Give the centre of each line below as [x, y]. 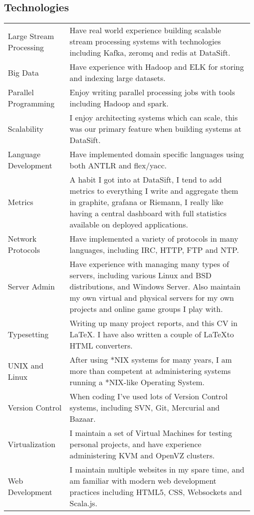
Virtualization [32, 444]
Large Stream [31, 36]
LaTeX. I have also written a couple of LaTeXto [152, 334]
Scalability [26, 129]
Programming [31, 103]
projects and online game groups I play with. [146, 309]
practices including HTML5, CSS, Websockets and [156, 492]
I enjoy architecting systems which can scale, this [154, 118]
